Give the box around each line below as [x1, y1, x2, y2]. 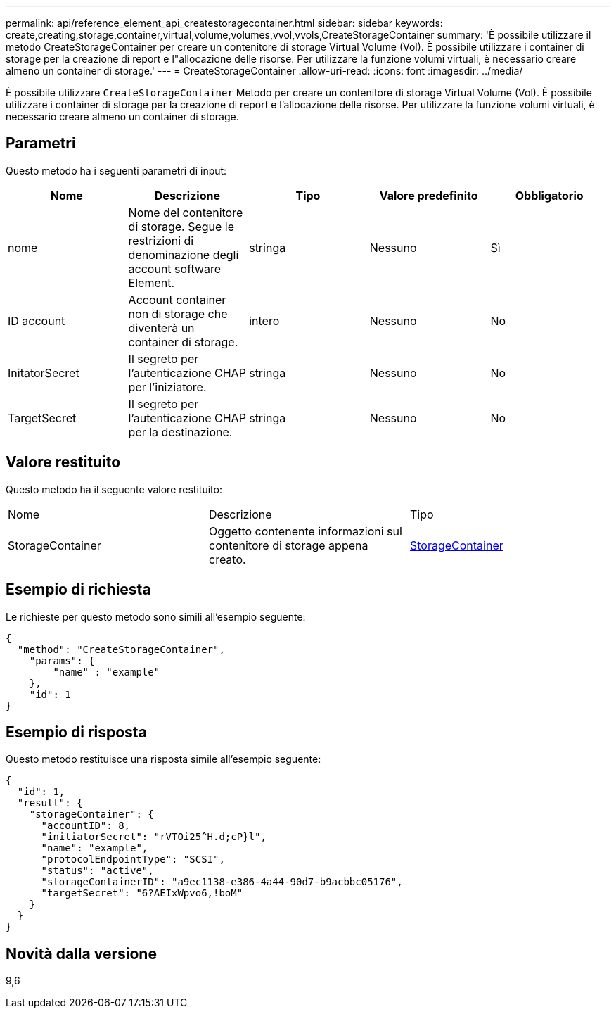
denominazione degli [128, 247, 239, 262]
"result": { [17, 797, 83, 809]
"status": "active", [41, 865, 154, 877]
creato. [208, 552, 246, 566]
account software [128, 261, 222, 276]
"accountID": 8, [41, 820, 131, 832]
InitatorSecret [8, 365, 79, 380]
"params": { [29, 654, 95, 666]
